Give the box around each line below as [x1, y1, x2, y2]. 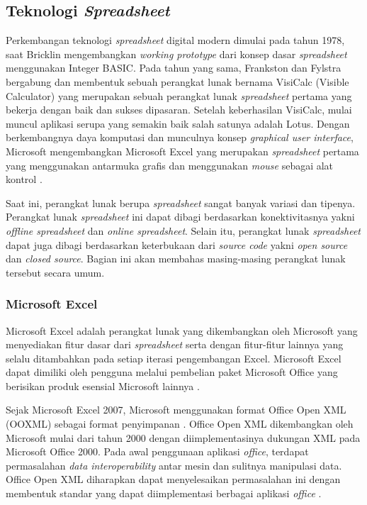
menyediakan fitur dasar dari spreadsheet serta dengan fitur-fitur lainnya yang [6, 337, 344, 352]
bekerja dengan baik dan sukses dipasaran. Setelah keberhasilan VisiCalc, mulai [6, 102, 352, 117]
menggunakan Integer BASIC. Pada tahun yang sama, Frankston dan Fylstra [6, 60, 341, 75]
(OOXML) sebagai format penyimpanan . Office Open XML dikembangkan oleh [6, 416, 354, 431]
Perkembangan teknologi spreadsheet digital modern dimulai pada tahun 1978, [6, 33, 345, 48]
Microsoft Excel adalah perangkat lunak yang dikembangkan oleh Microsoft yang [6, 323, 358, 338]
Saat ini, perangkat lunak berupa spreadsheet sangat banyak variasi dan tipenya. [6, 195, 356, 210]
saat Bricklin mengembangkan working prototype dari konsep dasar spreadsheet [6, 46, 347, 61]
